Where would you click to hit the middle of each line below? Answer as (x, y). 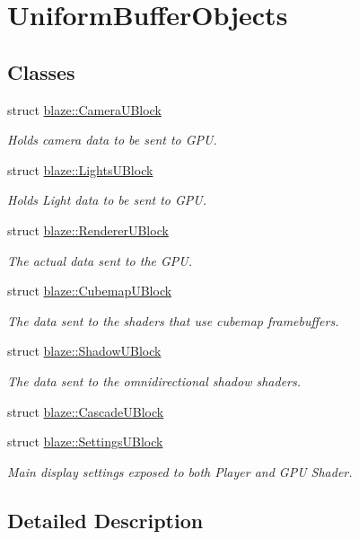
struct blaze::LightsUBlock (80, 169)
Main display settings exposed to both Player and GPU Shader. (180, 471)
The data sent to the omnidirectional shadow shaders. (154, 380)
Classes (41, 71)
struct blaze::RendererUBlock (88, 230)
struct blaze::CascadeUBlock (86, 411)
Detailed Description (105, 520)
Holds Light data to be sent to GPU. (107, 200)
